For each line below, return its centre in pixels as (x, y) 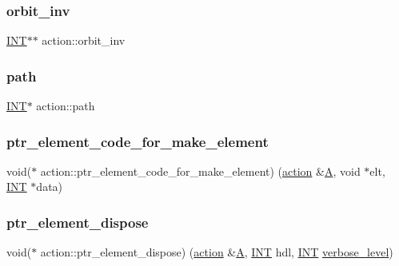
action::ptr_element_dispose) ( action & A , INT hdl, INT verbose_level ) (217, 252)
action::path (66, 106)
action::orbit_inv (84, 40)
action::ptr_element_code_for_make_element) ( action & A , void (200, 171)
